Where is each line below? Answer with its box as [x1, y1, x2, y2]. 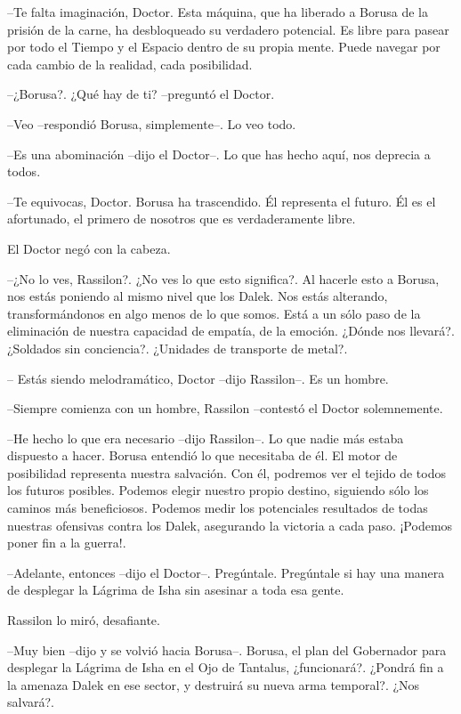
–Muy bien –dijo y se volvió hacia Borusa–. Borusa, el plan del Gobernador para [7, 640, 447, 659]
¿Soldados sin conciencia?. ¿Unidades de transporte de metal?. [7, 338, 348, 357]
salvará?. [7, 693, 55, 711]
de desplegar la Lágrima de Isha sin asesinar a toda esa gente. [7, 580, 344, 599]
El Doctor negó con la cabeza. [7, 239, 171, 257]
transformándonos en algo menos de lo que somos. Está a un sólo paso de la [7, 304, 421, 322]
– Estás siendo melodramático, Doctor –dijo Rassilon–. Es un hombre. [7, 369, 389, 387]
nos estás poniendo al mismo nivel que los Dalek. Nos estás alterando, [7, 287, 388, 305]
